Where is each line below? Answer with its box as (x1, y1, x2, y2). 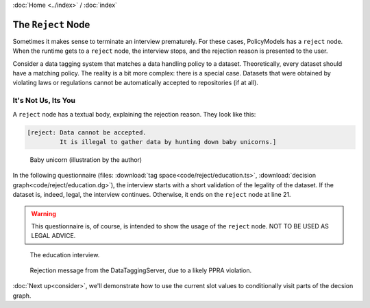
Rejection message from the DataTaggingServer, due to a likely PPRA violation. (29, 266, 252, 274)
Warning (31, 209, 56, 217)
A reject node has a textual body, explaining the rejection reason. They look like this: (12, 110, 256, 118)
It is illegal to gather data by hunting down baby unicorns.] (59, 138, 277, 145)
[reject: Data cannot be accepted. (27, 128, 147, 137)
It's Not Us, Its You (12, 96, 75, 106)
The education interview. (29, 250, 100, 259)
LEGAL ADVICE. (31, 232, 76, 240)
